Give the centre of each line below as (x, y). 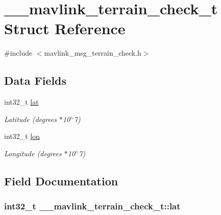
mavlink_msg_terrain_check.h (93, 53)
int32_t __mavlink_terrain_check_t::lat (92, 206)
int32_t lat (21, 102)
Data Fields (35, 80)
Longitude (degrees (33, 153)
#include (18, 53)
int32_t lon (22, 136)
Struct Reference (65, 28)
